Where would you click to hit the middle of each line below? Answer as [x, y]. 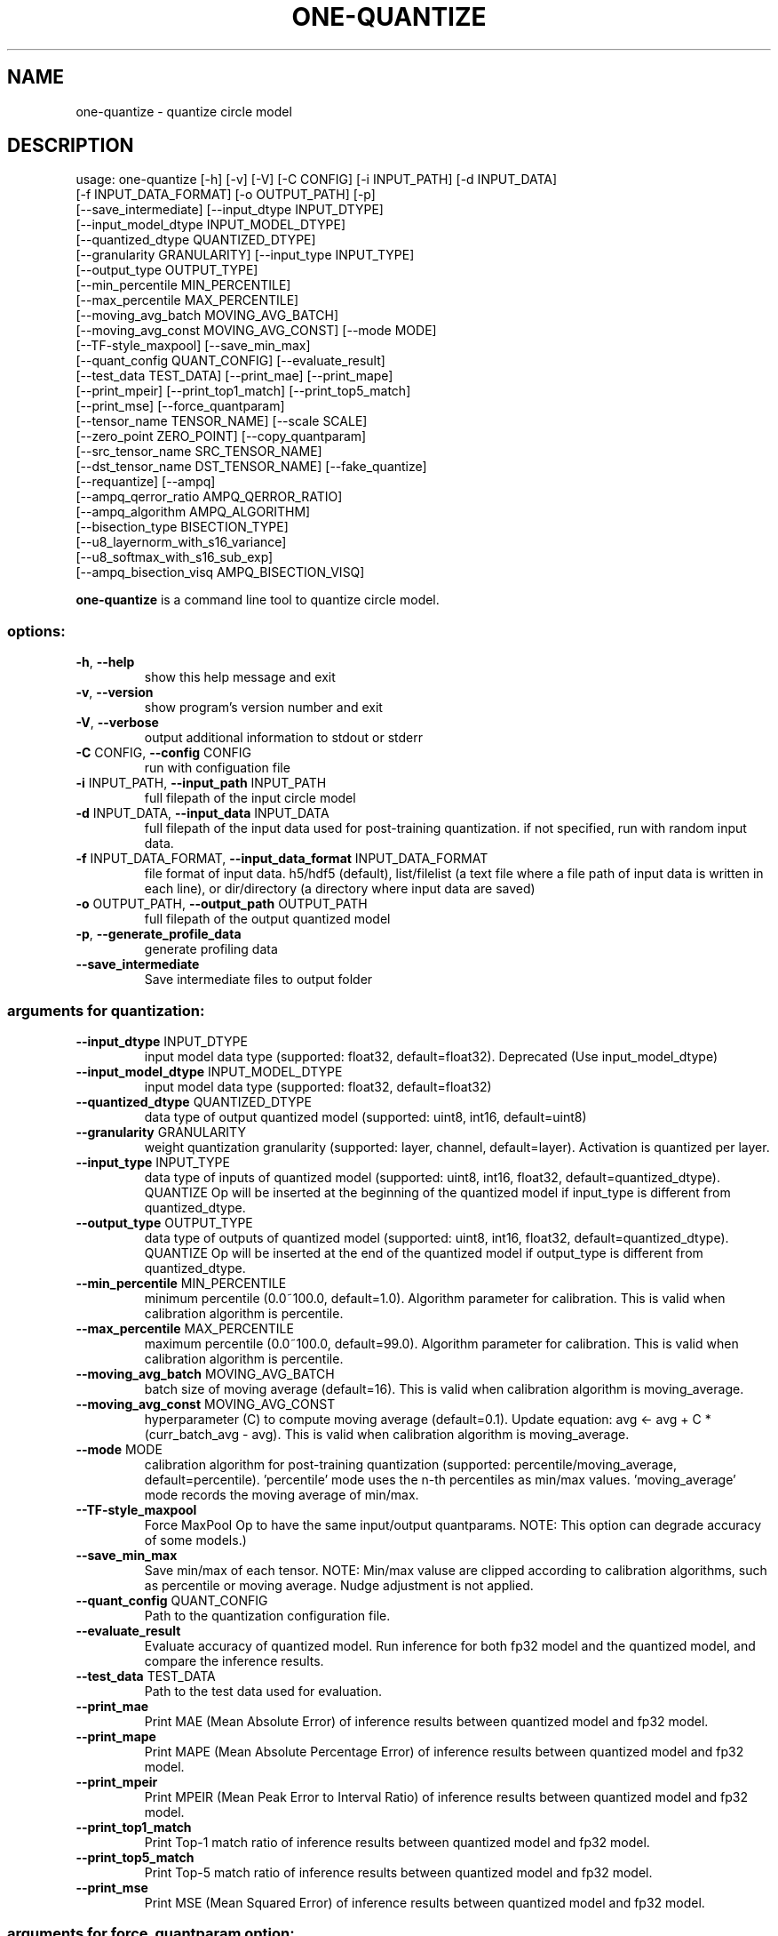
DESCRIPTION [71, 146]
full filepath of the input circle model [250, 798]
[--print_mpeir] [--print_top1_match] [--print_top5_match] [243, 391]
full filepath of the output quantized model [267, 919]
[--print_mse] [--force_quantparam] [180, 406]
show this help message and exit [240, 677]
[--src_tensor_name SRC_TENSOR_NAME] [199, 452]
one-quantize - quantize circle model [184, 111]
